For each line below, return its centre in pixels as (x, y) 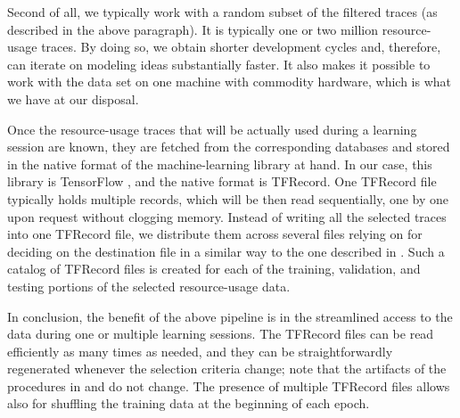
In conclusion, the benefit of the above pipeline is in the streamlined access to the (230, 316)
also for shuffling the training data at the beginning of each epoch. (189, 403)
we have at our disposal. (73, 98)
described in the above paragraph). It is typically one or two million (193, 29)
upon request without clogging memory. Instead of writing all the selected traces (227, 216)
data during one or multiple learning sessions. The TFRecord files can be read (221, 334)
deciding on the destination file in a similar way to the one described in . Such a (226, 251)
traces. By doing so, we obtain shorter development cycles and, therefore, (241, 47)
